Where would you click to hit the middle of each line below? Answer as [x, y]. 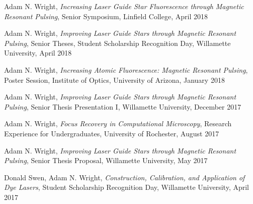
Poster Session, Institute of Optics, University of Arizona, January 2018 [114, 80]
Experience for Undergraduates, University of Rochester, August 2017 [112, 133]
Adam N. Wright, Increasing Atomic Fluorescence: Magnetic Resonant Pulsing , [126, 69]
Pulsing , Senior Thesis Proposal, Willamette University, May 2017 [106, 160]
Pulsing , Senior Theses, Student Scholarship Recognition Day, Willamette [117, 43]
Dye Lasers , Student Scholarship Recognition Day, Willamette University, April [127, 187]
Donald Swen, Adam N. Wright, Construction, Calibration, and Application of [124, 177]
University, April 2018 [38, 53]
